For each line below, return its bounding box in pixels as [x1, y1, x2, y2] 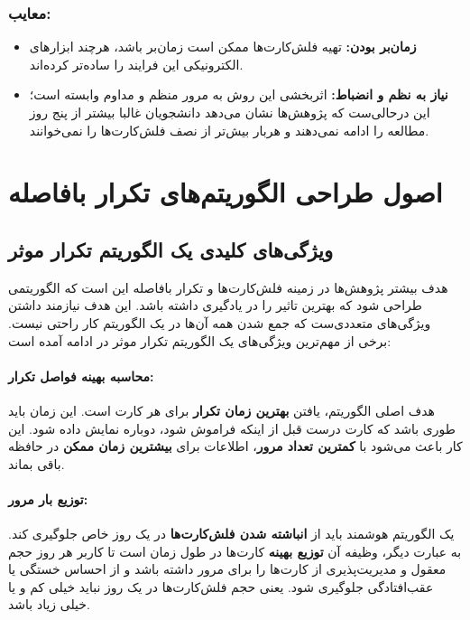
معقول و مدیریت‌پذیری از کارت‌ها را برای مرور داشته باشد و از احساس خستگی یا [8, 559, 447, 578]
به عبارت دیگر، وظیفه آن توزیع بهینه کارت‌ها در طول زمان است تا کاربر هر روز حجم [8, 541, 462, 560]
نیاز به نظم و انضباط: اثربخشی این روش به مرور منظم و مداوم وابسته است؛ [29, 85, 448, 104]
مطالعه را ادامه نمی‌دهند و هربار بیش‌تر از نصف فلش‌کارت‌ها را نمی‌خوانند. [29, 120, 429, 139]
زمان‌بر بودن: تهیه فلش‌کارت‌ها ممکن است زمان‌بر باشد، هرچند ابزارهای [29, 37, 417, 56]
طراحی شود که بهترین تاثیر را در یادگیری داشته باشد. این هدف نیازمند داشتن [8, 296, 422, 315]
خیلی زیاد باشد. [8, 595, 90, 614]
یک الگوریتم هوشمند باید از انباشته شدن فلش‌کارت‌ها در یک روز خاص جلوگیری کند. [8, 524, 455, 543]
